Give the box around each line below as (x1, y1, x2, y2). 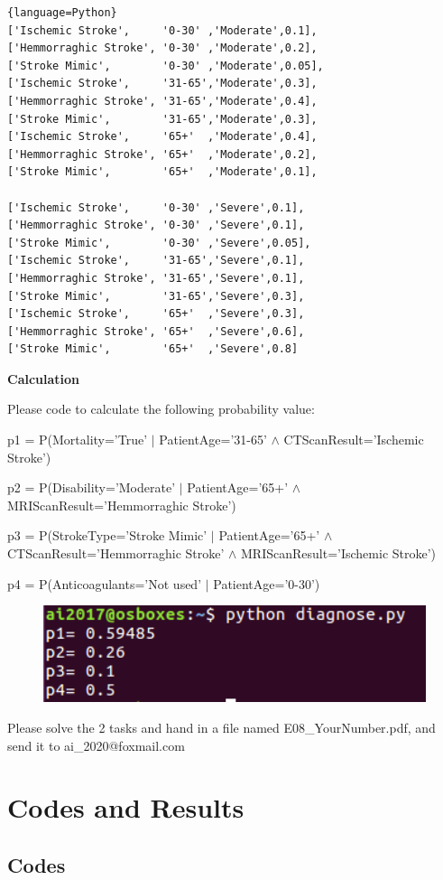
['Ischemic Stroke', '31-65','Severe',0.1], (7, 254, 305, 267)
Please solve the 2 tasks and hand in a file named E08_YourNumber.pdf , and (7, 718, 436, 737)
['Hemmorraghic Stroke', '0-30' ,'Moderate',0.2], (7, 42, 318, 55)
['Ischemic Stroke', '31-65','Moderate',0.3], (7, 77, 318, 90)
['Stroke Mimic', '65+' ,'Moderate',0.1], (7, 165, 318, 179)
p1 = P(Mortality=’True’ (7, 430, 148, 449)
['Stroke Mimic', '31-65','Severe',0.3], (7, 289, 305, 303)
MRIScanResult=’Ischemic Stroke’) (241, 544, 437, 563)
